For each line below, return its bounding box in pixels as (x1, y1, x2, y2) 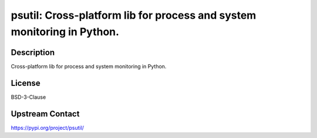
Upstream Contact (11, 109, 80, 119)
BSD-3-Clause (11, 94, 46, 101)
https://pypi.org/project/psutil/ (11, 124, 85, 131)
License (11, 78, 41, 88)
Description (11, 47, 55, 57)
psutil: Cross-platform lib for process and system (11, 9, 257, 22)
